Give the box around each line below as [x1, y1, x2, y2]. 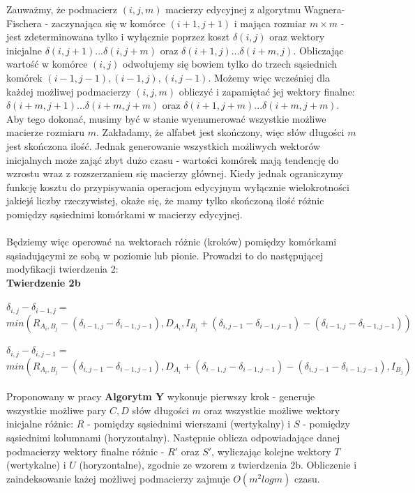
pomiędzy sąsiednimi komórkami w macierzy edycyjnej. [6, 206, 243, 221]
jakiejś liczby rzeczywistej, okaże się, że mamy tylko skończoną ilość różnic [6, 193, 324, 208]
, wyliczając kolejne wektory [211, 443, 331, 458]
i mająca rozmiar [234, 15, 307, 30]
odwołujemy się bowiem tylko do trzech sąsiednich [123, 56, 338, 71]
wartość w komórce [6, 56, 88, 71]
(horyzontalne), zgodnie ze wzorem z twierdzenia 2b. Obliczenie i [79, 457, 357, 472]
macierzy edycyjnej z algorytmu [165, 2, 301, 16]
